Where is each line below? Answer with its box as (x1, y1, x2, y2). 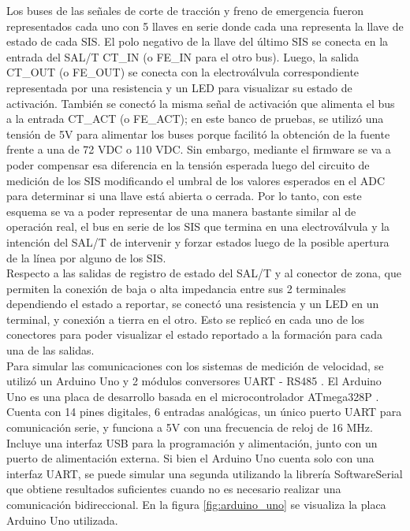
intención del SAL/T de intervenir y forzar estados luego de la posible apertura (6, 233, 389, 250)
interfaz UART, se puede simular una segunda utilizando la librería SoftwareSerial (6, 465, 403, 481)
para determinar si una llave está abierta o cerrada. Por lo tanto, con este (6, 188, 362, 204)
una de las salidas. (6, 342, 95, 358)
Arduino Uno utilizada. (6, 511, 118, 528)
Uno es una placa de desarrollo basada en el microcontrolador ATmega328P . (6, 388, 379, 404)
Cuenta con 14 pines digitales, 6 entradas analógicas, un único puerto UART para (6, 403, 402, 420)
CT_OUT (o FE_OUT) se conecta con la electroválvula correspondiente (6, 64, 360, 80)
